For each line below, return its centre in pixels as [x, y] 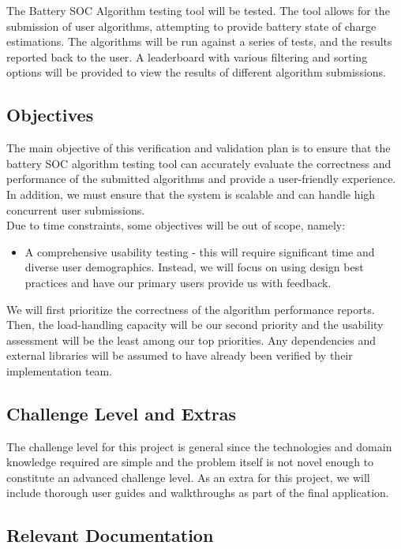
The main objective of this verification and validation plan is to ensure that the [199, 148]
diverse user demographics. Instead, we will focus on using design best [194, 267]
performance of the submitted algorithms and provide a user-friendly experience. [201, 179]
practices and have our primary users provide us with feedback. [178, 282]
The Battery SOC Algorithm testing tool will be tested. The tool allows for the [198, 10]
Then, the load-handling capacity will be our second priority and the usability [195, 325]
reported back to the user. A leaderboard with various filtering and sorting [187, 56]
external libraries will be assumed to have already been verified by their [180, 355]
